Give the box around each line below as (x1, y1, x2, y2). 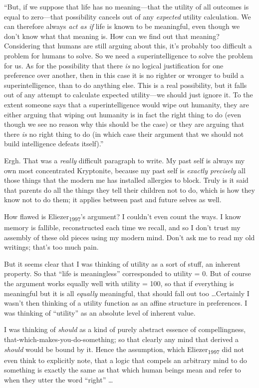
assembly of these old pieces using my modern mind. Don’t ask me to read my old (4, 232, 255, 242)
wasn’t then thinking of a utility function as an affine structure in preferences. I (4, 298, 248, 308)
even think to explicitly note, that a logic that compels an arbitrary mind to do (4, 355, 247, 365)
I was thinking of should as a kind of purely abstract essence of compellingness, (4, 324, 246, 335)
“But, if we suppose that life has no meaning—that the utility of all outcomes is (4, 1, 249, 11)
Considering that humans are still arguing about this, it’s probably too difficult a (4, 40, 252, 51)
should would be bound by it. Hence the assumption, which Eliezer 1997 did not (4, 344, 244, 356)
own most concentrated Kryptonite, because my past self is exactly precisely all (4, 165, 246, 175)
